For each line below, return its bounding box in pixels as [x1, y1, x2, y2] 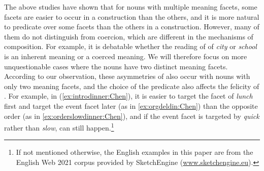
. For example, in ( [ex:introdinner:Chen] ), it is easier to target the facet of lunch [4, 91, 253, 101]
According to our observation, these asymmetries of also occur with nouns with [4, 71, 250, 81]
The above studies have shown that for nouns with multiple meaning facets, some [4, 2, 257, 12]
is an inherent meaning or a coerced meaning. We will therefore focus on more [4, 51, 247, 61]
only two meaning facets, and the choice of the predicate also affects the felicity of [4, 80, 259, 91]
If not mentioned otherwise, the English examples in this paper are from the [16, 147, 253, 157]
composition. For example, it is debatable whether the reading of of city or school [4, 41, 257, 52]
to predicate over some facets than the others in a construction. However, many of [4, 21, 259, 32]
